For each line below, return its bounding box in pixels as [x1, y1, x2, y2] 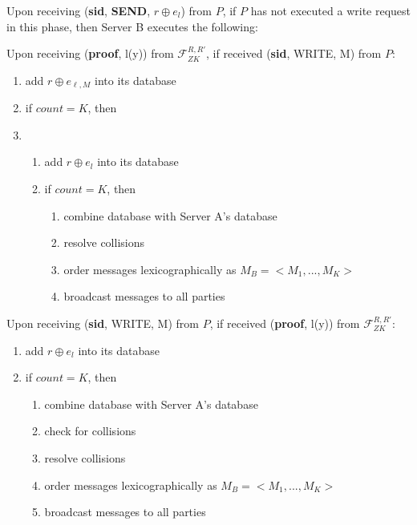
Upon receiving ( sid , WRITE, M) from [6, 314, 199, 331]
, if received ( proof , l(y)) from [209, 314, 360, 331]
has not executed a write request [250, 2, 411, 18]
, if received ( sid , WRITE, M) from [206, 45, 382, 62]
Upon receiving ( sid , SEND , [6, 2, 151, 18]
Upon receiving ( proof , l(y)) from [6, 45, 174, 62]
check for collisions [44, 422, 136, 439]
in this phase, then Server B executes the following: [6, 18, 258, 34]
